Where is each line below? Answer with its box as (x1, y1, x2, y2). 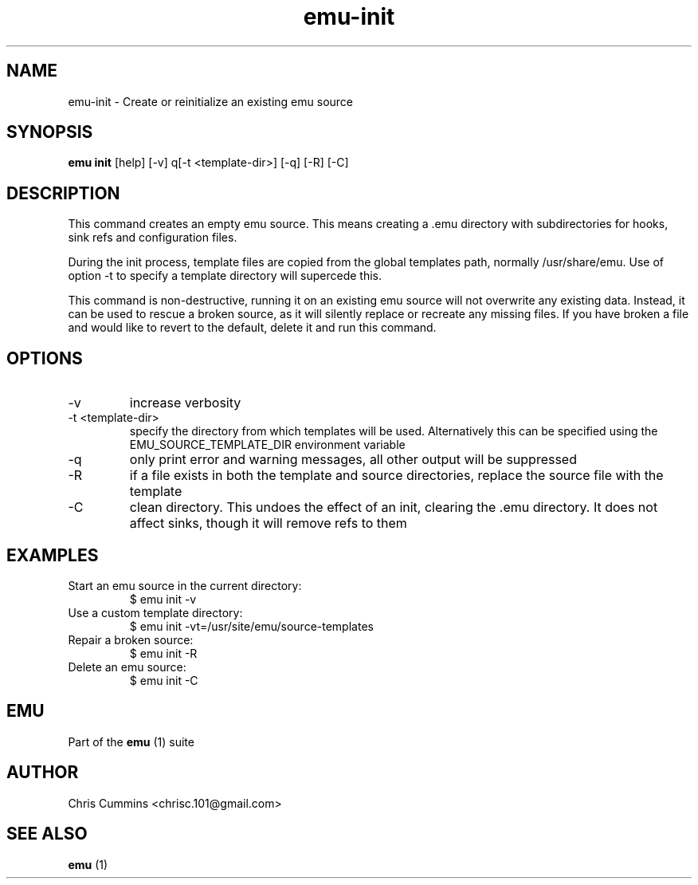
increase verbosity (129, 395, 241, 411)
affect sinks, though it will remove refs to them (129, 515, 407, 532)
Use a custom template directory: (68, 605, 243, 619)
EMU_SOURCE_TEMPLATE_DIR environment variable (129, 438, 406, 452)
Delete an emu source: (68, 659, 186, 674)
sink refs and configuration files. (68, 230, 237, 245)
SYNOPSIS (6, 122, 93, 143)
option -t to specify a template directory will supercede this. (68, 269, 382, 283)
